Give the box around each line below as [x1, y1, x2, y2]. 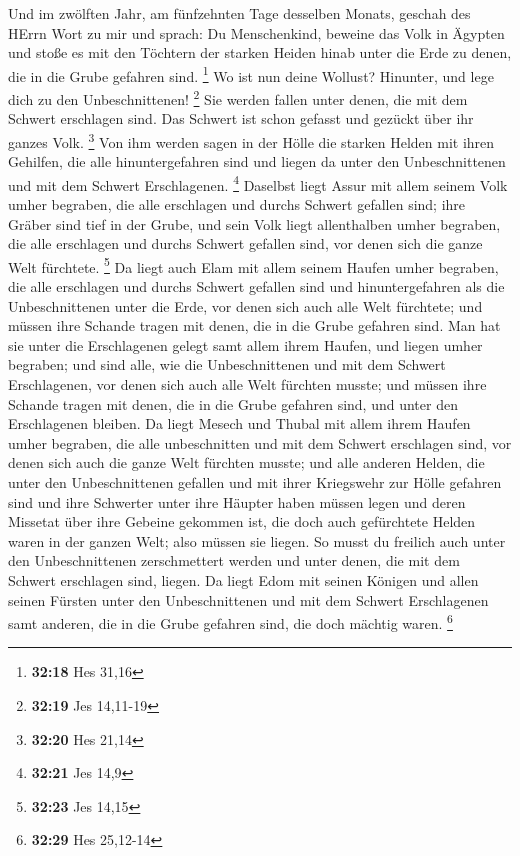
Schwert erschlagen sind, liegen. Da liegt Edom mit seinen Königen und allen [8, 569, 479, 590]
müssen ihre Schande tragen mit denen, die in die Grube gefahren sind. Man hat [8, 315, 501, 336]
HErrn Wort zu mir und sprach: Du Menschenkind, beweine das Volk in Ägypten [8, 22, 505, 43]
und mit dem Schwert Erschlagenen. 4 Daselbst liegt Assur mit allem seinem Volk [8, 171, 508, 195]
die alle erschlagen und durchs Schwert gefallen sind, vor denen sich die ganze [8, 233, 483, 254]
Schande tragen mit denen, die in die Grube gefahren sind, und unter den [8, 393, 458, 414]
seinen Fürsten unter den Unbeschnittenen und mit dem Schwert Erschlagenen [8, 589, 489, 610]
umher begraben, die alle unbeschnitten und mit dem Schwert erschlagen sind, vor [8, 432, 512, 453]
